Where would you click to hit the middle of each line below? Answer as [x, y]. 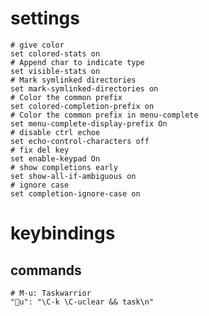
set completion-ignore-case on [75, 193]
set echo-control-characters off [80, 141]
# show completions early [64, 167]
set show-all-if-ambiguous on [73, 176]
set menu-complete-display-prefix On [89, 123]
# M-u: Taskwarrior [51, 293]
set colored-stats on [55, 53]
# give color [37, 45]
